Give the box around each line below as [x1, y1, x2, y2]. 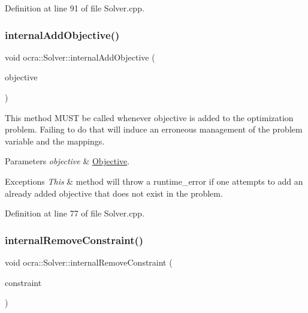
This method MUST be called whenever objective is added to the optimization [5, 111, 294, 124]
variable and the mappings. [5, 134, 105, 147]
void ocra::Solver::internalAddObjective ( [5, 50, 155, 63]
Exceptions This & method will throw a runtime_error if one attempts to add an [5, 174, 303, 187]
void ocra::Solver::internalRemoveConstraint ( [5, 255, 173, 268]
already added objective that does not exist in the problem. [5, 186, 223, 199]
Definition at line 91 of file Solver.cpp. [5, 2, 144, 14]
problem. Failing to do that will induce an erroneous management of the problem [5, 123, 303, 136]
